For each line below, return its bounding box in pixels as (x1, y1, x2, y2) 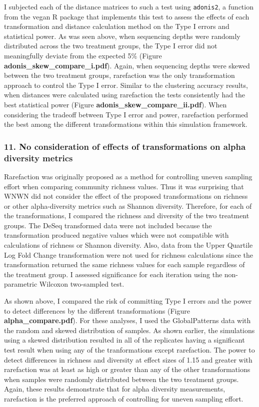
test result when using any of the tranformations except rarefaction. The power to (4, 345, 255, 355)
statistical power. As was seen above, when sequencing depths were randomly (4, 30, 240, 41)
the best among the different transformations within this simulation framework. (4, 119, 247, 129)
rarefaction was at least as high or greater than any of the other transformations (4, 364, 250, 375)
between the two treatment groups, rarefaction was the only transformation (4, 70, 235, 80)
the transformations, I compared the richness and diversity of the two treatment (4, 210, 249, 221)
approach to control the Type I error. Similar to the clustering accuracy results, (4, 79, 248, 90)
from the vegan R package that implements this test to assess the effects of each (4, 11, 249, 21)
